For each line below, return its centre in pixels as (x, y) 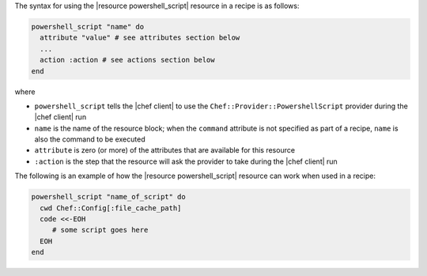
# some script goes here (100, 230)
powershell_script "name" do (88, 26)
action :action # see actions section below (127, 60)
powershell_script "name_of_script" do (108, 197)
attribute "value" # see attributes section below (140, 38)
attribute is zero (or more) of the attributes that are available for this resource (165, 150)
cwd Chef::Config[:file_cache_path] (111, 208)
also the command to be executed (90, 139)
